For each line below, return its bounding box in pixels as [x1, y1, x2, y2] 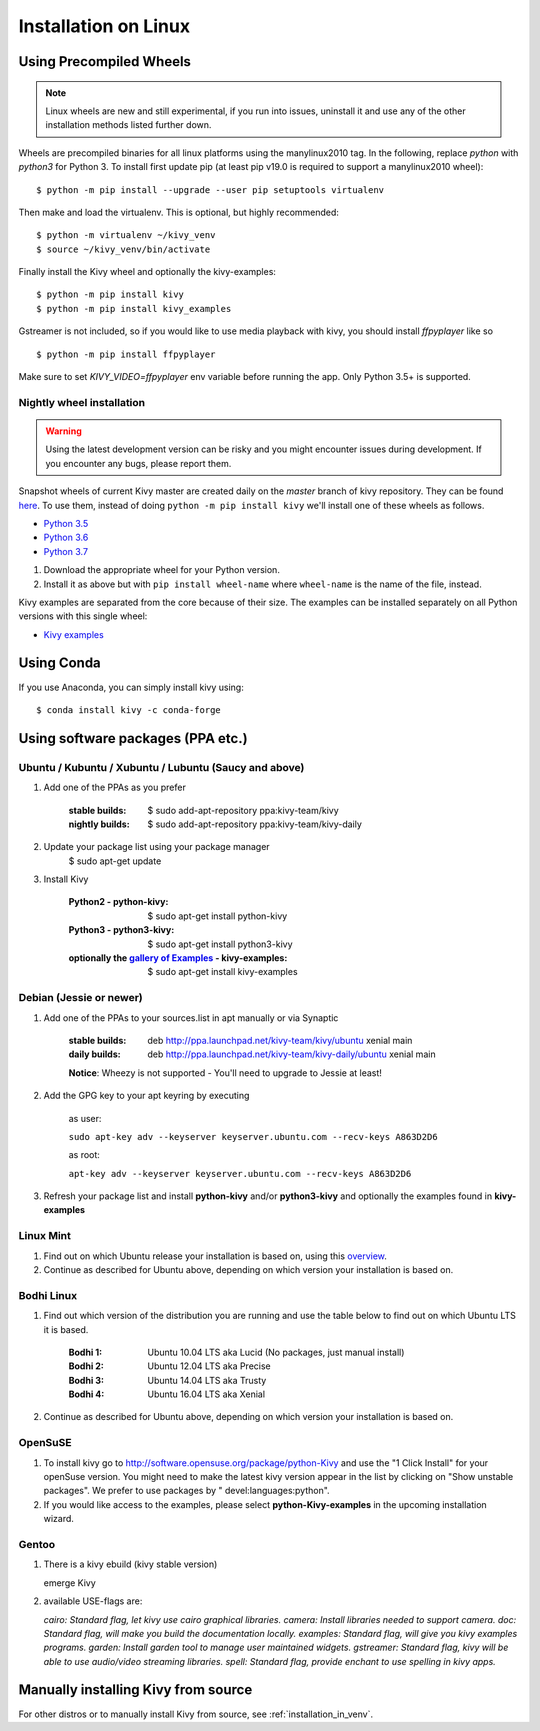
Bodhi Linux [18, 1288, 78, 1302]
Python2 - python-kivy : [68, 896, 169, 908]
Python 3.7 [43, 545, 89, 557]
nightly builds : [68, 818, 130, 830]
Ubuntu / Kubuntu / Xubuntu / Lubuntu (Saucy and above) [18, 760, 305, 774]
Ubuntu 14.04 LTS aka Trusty [147, 1374, 267, 1386]
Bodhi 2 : [68, 1360, 105, 1372]
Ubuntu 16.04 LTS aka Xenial [147, 1388, 265, 1400]
